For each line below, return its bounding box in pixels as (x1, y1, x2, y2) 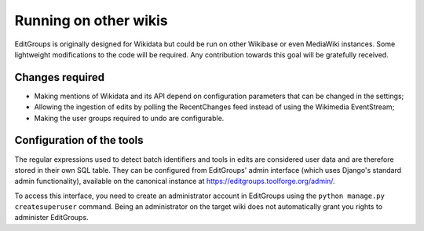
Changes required (14, 71, 105, 84)
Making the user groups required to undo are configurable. (34, 113, 225, 123)
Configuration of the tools (14, 134, 144, 147)
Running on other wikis (14, 12, 168, 29)
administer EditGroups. (14, 213, 90, 222)
